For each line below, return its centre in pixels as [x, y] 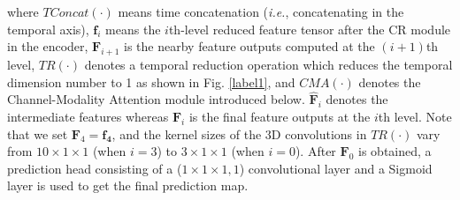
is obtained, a [395, 151]
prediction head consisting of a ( [95, 168]
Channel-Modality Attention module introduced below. [156, 99]
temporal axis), [48, 29]
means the [133, 29]
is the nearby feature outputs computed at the [249, 46]
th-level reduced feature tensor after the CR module [310, 29]
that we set [38, 133]
